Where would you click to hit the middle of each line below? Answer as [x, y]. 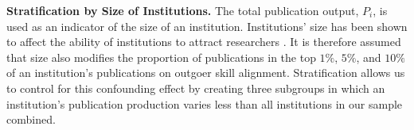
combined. [31, 119]
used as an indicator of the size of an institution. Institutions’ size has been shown [207, 26]
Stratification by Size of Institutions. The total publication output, [183, 10]
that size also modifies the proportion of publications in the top [161, 57]
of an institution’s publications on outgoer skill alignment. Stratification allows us [206, 73]
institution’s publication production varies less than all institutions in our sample [205, 103]
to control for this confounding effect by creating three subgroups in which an [196, 88]
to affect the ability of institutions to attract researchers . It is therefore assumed [204, 42]
